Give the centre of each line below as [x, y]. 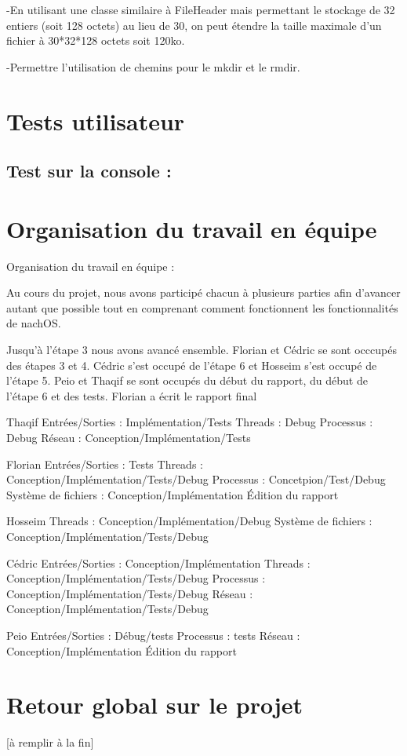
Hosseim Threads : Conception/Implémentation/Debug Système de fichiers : [189, 521]
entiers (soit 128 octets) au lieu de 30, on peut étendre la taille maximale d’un [194, 25]
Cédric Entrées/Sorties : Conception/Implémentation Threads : [158, 562]
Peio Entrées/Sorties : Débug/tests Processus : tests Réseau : [153, 635]
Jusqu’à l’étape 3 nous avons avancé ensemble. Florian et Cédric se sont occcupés [202, 350]
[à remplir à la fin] [50, 742]
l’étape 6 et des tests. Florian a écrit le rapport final [132, 395]
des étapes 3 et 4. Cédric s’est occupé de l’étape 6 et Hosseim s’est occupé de [192, 365]
